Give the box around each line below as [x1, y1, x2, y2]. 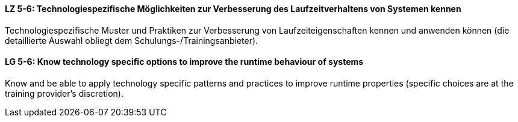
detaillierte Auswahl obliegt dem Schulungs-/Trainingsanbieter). [5, 35, 258, 46]
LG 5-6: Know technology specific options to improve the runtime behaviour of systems [5, 56, 364, 67]
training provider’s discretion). [5, 88, 124, 99]
